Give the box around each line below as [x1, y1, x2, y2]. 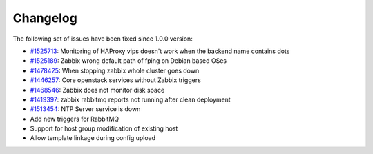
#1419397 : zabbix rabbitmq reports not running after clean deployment [30, 95, 231, 104]
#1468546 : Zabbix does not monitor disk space [30, 86, 165, 94]
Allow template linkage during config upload [30, 134, 155, 142]
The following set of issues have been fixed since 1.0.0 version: [12, 35, 193, 43]
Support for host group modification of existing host [30, 124, 178, 133]
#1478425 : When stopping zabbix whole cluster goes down [30, 66, 200, 75]
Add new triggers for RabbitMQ [30, 115, 119, 123]
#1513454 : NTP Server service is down [30, 105, 141, 113]
